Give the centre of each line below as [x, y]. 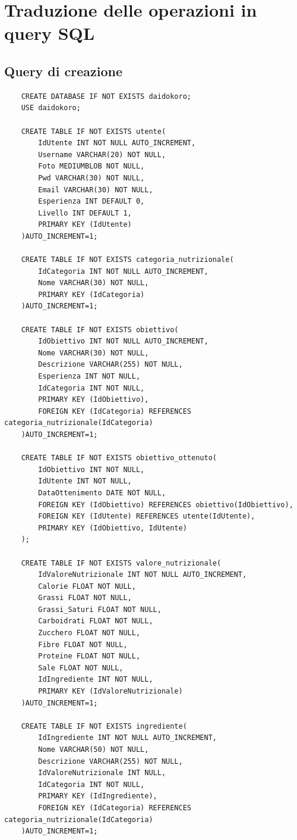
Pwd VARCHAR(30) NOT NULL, [91, 178]
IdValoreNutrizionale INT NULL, [102, 773]
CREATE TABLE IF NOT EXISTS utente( [94, 131]
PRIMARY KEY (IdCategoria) [91, 294]
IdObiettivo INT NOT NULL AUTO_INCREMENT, [123, 341]
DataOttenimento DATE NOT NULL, [102, 493]
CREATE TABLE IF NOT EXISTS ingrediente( [104, 726]
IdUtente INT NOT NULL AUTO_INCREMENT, [117, 143]
